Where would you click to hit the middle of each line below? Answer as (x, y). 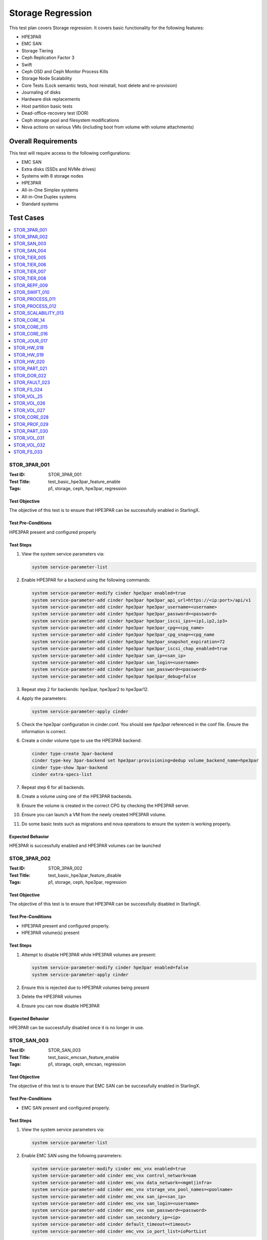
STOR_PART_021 (30, 369)
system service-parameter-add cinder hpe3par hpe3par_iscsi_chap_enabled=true (130, 649)
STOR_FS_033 (28, 452)
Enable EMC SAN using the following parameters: (72, 1156)
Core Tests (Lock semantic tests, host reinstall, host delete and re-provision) (99, 85)
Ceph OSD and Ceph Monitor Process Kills (65, 71)
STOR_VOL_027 (29, 410)
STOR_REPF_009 (31, 285)
